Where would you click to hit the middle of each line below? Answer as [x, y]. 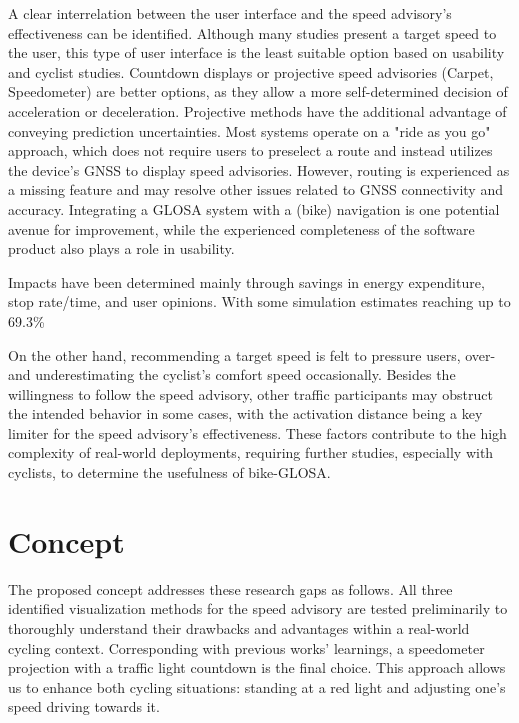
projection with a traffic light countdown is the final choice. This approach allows [257, 667]
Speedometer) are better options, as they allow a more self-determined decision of [258, 91]
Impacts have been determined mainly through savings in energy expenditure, [246, 281]
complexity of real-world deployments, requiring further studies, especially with [251, 452]
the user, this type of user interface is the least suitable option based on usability [256, 52]
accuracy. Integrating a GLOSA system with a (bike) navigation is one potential [254, 208]
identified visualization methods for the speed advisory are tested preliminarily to [258, 608]
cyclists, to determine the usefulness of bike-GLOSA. [169, 472]
